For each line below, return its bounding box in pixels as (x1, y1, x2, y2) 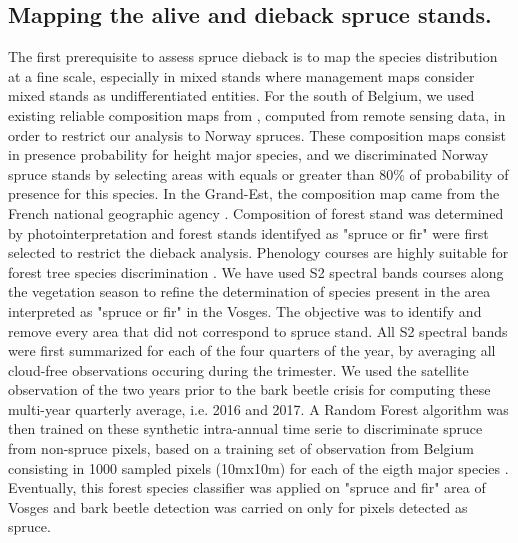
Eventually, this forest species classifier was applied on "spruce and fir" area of (8, 477, 486, 498)
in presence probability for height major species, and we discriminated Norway (8, 144, 489, 165)
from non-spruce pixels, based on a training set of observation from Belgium (8, 438, 474, 459)
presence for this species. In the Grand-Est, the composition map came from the (8, 183, 500, 204)
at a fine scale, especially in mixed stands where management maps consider (8, 65, 475, 86)
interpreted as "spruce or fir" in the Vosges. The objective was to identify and (8, 300, 482, 321)
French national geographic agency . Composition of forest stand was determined (8, 202, 504, 223)
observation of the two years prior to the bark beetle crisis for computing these (8, 379, 491, 400)
